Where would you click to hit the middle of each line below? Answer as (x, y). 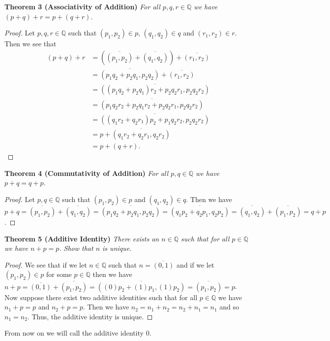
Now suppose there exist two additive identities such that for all (101, 297)
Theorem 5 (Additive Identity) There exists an (82, 238)
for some (59, 274)
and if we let (195, 264)
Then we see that (30, 44)
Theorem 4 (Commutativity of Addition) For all (87, 173)
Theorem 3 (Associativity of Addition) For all (82, 6)
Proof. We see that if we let (46, 264)
